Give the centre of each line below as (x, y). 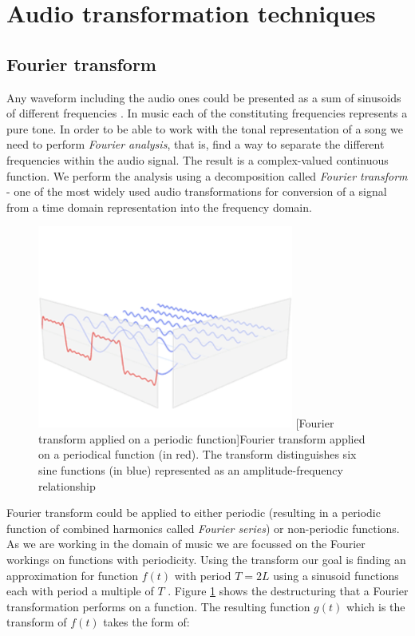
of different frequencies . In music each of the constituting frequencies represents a (207, 113)
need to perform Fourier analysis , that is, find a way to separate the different (196, 144)
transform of (37, 622)
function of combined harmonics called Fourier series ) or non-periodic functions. (203, 528)
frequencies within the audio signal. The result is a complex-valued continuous (198, 159)
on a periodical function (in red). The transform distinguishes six (198, 454)
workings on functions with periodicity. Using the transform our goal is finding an (206, 559)
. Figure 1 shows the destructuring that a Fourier (288, 591)
